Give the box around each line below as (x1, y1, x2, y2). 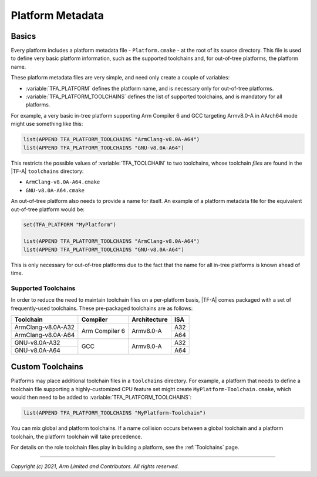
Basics (11, 31, 36, 41)
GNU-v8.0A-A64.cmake (25, 187, 85, 194)
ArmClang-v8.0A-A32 (14, 323, 75, 331)
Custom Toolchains (11, 362, 83, 372)
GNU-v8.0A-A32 (14, 338, 60, 346)
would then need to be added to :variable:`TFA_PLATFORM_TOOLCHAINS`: (11, 394, 192, 401)
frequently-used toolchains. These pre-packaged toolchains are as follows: (11, 305, 193, 312)
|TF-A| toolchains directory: (11, 168, 84, 175)
